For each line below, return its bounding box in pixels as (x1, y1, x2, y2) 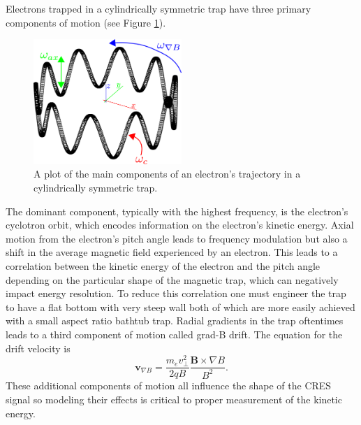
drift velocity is (6, 340, 71, 355)
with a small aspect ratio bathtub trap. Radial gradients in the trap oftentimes (6, 313, 344, 328)
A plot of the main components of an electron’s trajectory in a (34, 166, 301, 181)
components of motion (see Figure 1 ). (6, 15, 166, 29)
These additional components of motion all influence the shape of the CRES (6, 378, 332, 393)
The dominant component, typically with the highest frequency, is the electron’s (6, 203, 348, 218)
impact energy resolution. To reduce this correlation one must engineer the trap (6, 286, 346, 301)
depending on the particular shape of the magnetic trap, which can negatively (6, 272, 339, 287)
